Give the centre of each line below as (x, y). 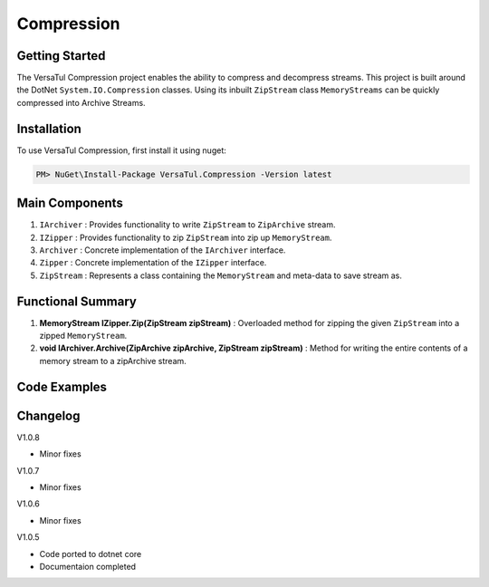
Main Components (70, 203)
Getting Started (61, 56)
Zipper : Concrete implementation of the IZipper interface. (153, 263)
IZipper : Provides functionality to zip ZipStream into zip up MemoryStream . (186, 237)
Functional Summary (77, 301)
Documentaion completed (87, 566)
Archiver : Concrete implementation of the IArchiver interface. (163, 250)
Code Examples (62, 386)
